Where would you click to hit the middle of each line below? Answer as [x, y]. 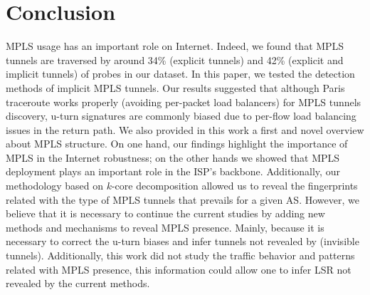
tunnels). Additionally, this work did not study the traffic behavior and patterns [180, 255]
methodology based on [54, 186]
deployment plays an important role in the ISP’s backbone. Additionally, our [173, 171]
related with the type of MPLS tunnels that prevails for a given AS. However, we [183, 199]
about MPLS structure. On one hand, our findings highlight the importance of [177, 144]
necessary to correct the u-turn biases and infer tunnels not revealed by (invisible [183, 241]
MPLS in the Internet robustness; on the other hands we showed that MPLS [173, 157]
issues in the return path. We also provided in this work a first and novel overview [185, 129]
